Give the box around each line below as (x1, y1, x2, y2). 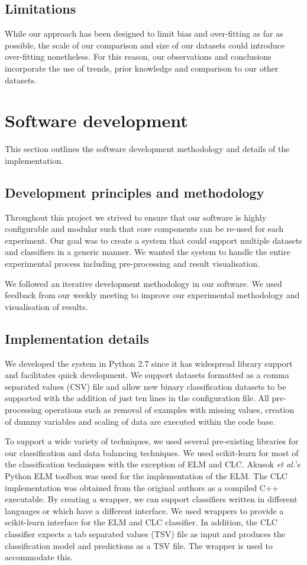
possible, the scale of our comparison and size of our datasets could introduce (5, 38, 285, 51)
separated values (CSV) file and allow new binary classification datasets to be (5, 380, 286, 392)
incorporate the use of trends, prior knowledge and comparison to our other (5, 62, 279, 74)
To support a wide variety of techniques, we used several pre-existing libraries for (5, 435, 299, 447)
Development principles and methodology (5, 183, 264, 201)
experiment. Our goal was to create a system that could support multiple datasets (5, 234, 302, 246)
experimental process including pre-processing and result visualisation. (5, 257, 260, 270)
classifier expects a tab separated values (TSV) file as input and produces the (5, 527, 285, 540)
